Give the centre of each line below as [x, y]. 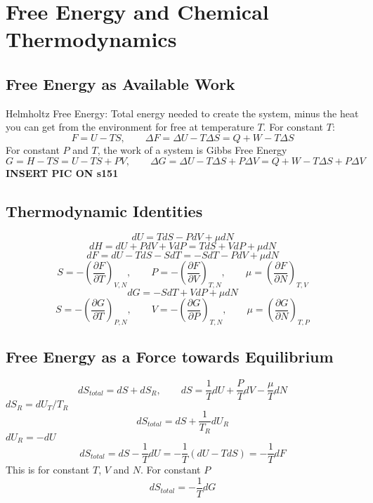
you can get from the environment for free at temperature [130, 127]
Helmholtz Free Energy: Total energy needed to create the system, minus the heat [182, 113]
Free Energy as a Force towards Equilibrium [170, 357]
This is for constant [48, 470]
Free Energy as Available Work [120, 83]
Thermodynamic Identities [104, 210]
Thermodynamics [91, 39]
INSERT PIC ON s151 [62, 172]
